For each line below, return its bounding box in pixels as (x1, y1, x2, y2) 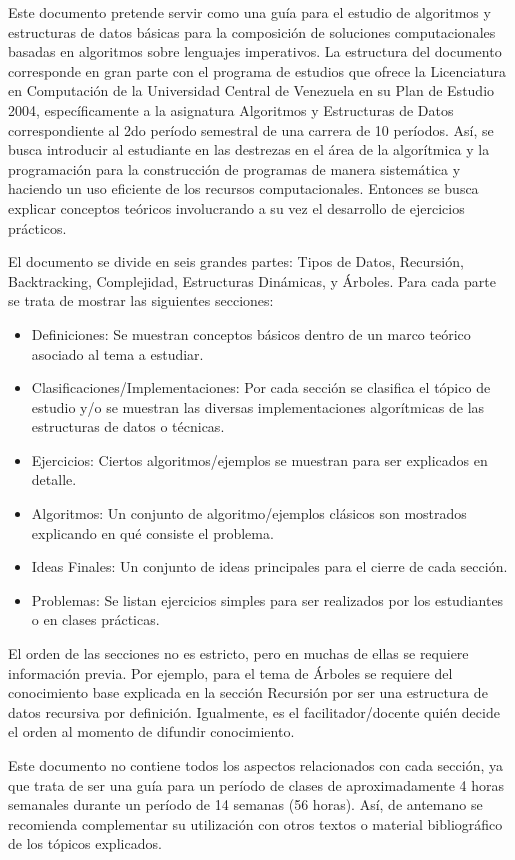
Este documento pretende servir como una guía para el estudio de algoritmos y (8, 2, 491, 22)
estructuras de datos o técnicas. (31, 416, 225, 437)
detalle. (31, 469, 77, 490)
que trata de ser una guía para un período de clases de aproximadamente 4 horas (8, 774, 504, 795)
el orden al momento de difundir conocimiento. (8, 721, 295, 742)
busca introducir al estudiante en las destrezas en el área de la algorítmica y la (8, 139, 490, 160)
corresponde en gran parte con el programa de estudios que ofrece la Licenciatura (8, 60, 507, 81)
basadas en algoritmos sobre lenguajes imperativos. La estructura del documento (8, 41, 502, 62)
